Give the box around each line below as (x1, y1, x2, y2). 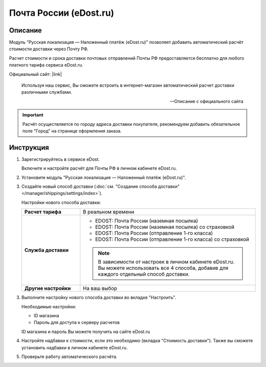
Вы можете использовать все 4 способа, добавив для (98, 264, 229, 271)
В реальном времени (83, 209, 134, 216)
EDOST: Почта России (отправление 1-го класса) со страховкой (95, 236, 250, 243)
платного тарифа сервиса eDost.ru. (9, 62, 83, 68)
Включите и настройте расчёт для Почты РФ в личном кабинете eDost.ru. (21, 165, 177, 171)
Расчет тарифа (24, 209, 62, 216)
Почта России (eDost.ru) (9, 7, 114, 18)
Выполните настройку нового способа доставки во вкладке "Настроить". (21, 294, 177, 300)
